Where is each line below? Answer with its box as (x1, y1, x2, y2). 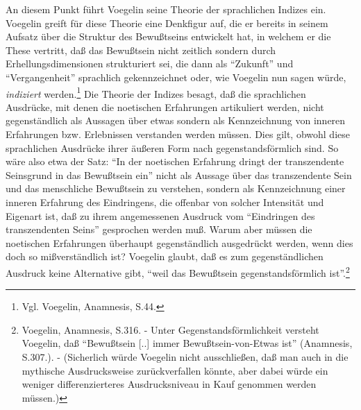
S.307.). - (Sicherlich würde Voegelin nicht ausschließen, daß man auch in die (22, 349, 349, 364)
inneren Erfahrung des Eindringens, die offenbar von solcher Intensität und (6, 194, 324, 209)
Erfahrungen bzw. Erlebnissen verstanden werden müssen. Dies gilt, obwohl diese (6, 127, 350, 141)
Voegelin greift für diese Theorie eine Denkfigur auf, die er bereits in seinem (6, 15, 328, 30)
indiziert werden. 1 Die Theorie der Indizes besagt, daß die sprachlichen (6, 84, 306, 101)
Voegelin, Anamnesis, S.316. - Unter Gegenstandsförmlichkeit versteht (22, 322, 319, 336)
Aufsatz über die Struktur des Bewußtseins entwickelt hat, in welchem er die (6, 29, 331, 44)
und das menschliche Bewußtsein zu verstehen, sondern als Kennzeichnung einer (6, 181, 346, 196)
